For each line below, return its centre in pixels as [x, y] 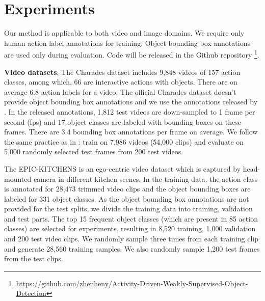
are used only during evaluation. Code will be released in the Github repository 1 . [132, 54]
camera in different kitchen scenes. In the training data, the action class [145, 179]
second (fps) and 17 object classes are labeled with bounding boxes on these [123, 121]
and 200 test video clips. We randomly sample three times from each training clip [131, 239]
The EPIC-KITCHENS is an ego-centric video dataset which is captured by [123, 168]
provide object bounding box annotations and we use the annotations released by [131, 102]
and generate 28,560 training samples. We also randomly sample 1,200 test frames [132, 248]
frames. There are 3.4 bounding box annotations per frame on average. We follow [131, 132]
